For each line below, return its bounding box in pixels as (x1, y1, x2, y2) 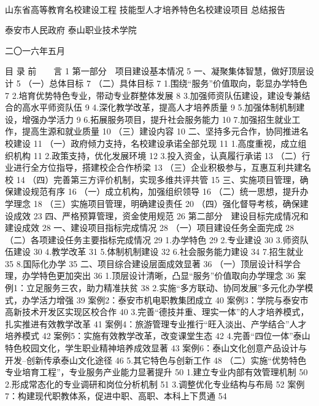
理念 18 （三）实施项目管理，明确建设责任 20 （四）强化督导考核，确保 (13, 197, 300, 209)
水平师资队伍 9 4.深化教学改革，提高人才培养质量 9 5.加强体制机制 (30, 101, 296, 114)
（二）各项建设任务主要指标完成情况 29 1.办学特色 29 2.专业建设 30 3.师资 (5, 233, 300, 246)
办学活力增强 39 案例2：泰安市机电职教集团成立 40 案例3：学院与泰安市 (21, 293, 309, 306)
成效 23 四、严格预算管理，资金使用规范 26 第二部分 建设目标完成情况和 (13, 209, 309, 222)
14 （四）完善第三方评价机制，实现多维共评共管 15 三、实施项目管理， (16, 173, 300, 185)
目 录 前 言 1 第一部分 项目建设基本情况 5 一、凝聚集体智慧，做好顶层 (5, 64, 306, 77)
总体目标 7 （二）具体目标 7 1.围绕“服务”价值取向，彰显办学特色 (49, 76, 308, 89)
